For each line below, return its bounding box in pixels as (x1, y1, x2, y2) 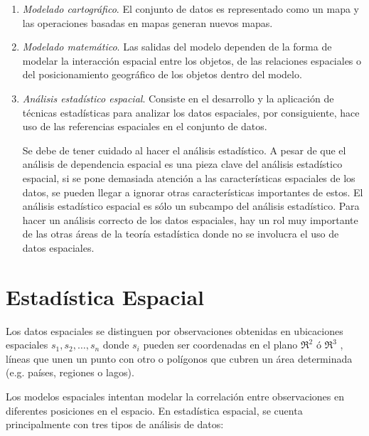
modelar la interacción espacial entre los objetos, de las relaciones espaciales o (22, 53, 362, 68)
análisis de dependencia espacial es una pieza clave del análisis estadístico (22, 156, 343, 171)
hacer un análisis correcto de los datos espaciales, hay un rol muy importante (22, 212, 358, 227)
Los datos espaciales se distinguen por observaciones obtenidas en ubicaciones (6, 323, 343, 338)
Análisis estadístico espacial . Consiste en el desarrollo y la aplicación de (22, 90, 334, 105)
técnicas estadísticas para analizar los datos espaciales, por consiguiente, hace (22, 105, 360, 119)
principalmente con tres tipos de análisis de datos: (6, 417, 224, 432)
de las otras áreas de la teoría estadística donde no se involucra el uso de (22, 226, 339, 241)
